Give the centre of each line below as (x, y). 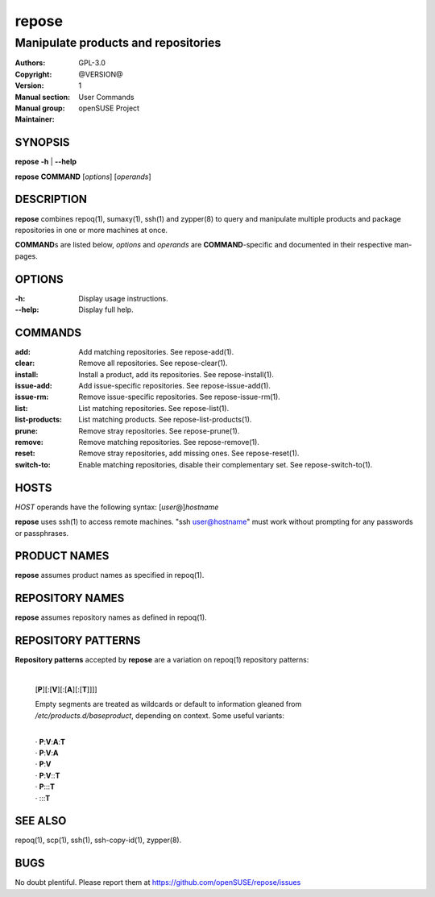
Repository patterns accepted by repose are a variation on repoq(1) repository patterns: (162, 660)
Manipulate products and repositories (118, 43)
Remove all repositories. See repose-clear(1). (153, 363)
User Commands (106, 97)
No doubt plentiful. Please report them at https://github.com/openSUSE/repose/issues (158, 882)
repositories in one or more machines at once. (91, 230)
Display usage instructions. (123, 298)
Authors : (30, 63)
